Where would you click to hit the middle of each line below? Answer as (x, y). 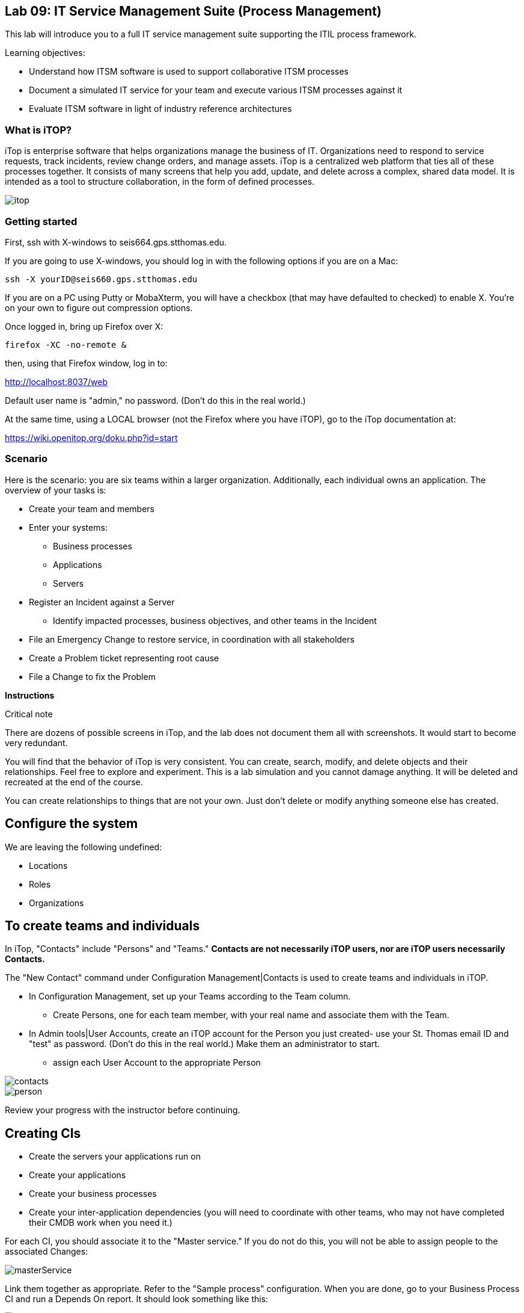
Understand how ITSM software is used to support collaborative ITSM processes (189, 72)
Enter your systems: (68, 527)
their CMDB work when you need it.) (101, 1223)
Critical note (29, 714)
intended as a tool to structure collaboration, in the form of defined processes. (160, 182)
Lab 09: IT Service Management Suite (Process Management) (193, 11)
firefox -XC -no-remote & (66, 344)
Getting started (41, 221)
